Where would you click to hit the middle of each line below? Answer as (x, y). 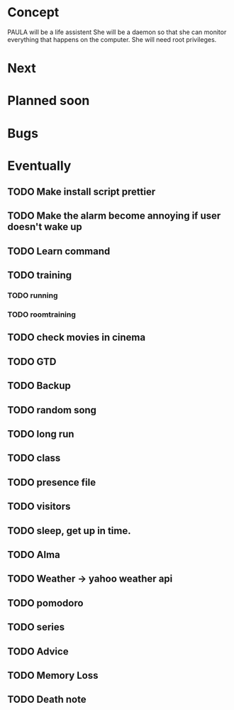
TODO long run (41, 434)
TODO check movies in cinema (77, 338)
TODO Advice (38, 651)
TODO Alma (34, 555)
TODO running (33, 295)
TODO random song (52, 410)
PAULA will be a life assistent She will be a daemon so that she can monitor (117, 32)
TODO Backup (39, 386)
